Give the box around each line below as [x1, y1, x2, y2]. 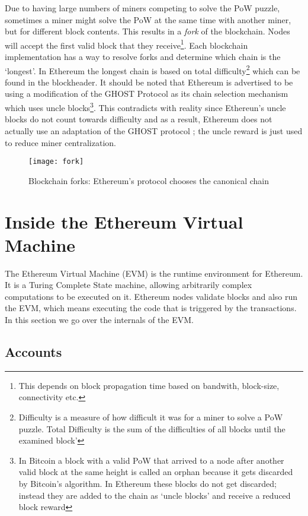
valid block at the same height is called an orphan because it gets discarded [18, 466, 293, 478]
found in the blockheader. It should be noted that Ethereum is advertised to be [5, 75, 293, 88]
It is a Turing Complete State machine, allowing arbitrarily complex [5, 278, 252, 291]
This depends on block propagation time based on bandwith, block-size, [18, 379, 280, 391]
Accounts [5, 343, 62, 361]
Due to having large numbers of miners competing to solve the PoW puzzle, [5, 2, 280, 14]
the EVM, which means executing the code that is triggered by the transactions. [5, 302, 297, 314]
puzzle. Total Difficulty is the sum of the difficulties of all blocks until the [18, 422, 285, 435]
